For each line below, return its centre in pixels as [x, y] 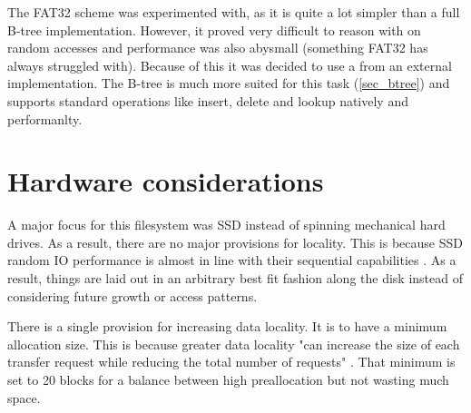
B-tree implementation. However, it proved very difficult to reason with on [214, 29]
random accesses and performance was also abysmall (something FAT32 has [218, 48]
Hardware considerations [166, 181]
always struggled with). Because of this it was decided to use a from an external [230, 65]
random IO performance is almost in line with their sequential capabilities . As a [232, 260]
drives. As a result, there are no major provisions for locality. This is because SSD [235, 242]
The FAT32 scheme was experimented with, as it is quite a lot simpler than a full [234, 12]
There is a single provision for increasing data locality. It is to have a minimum [227, 326]
